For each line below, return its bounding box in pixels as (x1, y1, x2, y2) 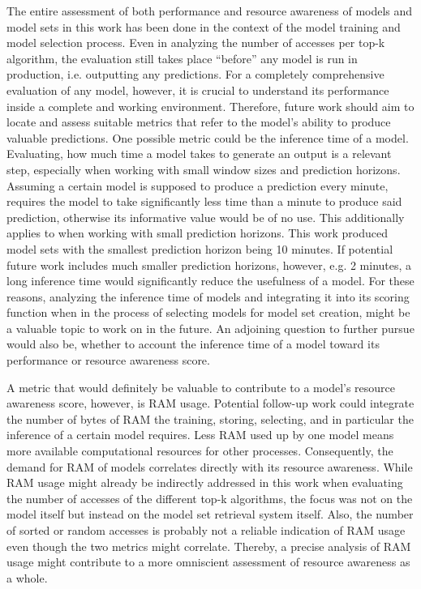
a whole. (6, 569, 48, 586)
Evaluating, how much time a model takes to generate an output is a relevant (6, 145, 392, 162)
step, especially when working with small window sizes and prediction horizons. (6, 160, 401, 177)
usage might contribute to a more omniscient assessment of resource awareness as (6, 553, 410, 570)
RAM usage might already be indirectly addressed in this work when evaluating (6, 474, 403, 491)
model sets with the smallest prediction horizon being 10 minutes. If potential (6, 240, 393, 257)
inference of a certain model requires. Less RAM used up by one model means (6, 426, 394, 443)
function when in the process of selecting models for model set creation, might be (6, 304, 410, 321)
